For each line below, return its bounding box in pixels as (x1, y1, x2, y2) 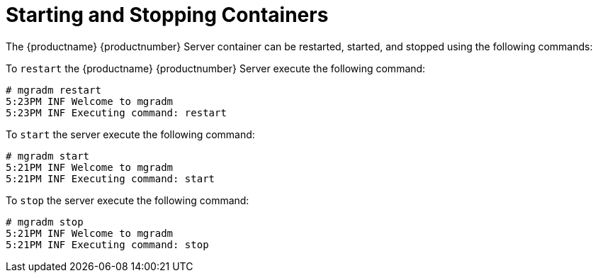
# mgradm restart (6, 84, 101, 96)
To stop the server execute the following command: (6, 194, 249, 206)
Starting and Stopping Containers (6, 3, 329, 27)
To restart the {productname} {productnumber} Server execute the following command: (6, 62, 426, 74)
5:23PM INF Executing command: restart (6, 106, 227, 118)
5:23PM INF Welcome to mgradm (6, 95, 174, 107)
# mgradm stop (6, 216, 84, 228)
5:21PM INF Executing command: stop (6, 238, 209, 250)
